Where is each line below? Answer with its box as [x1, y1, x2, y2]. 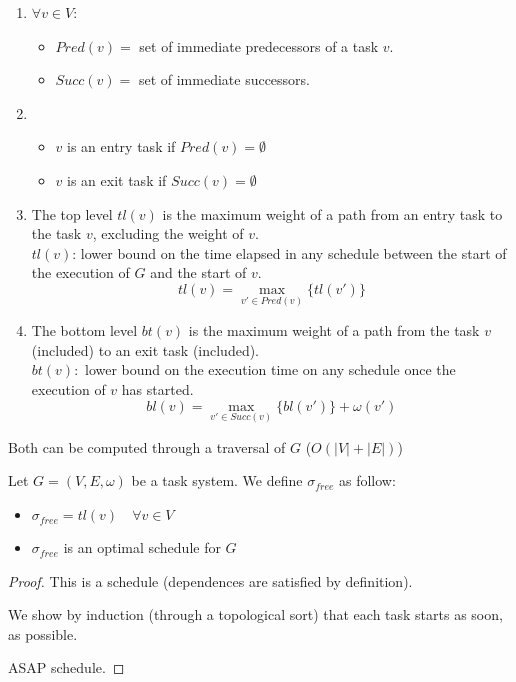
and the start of [150, 262, 247, 283]
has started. [121, 379, 194, 399]
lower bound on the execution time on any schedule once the [85, 359, 456, 380]
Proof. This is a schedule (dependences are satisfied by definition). [8, 570, 413, 591]
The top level [31, 203, 113, 224]
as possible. [8, 623, 78, 644]
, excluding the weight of [92, 223, 244, 244]
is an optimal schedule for [63, 537, 221, 558]
